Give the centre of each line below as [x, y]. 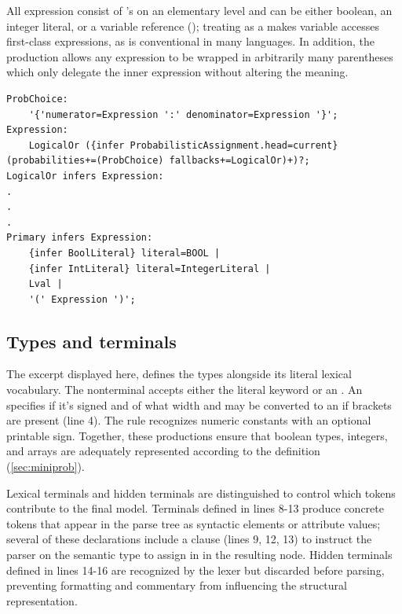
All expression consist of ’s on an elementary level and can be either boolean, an [199, 10]
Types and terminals [91, 341]
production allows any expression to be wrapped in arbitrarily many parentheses [200, 56]
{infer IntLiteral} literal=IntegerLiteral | [150, 268]
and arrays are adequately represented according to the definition [163, 451]
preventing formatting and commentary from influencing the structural [177, 585]
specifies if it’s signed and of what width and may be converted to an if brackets [199, 404]
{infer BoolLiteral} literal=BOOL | [124, 253]
